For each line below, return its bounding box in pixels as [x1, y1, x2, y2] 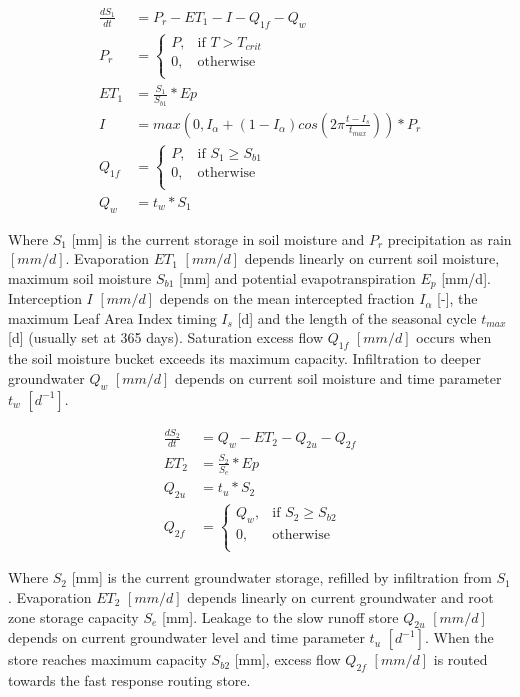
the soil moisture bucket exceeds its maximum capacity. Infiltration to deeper [8, 348, 481, 369]
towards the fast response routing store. [8, 670, 251, 691]
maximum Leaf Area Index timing [8, 307, 217, 328]
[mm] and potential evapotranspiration [179, 267, 416, 288]
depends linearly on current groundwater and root [187, 586, 494, 607]
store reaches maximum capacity [8, 649, 207, 670]
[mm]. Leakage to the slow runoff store [162, 606, 399, 627]
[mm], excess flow [234, 649, 341, 670]
